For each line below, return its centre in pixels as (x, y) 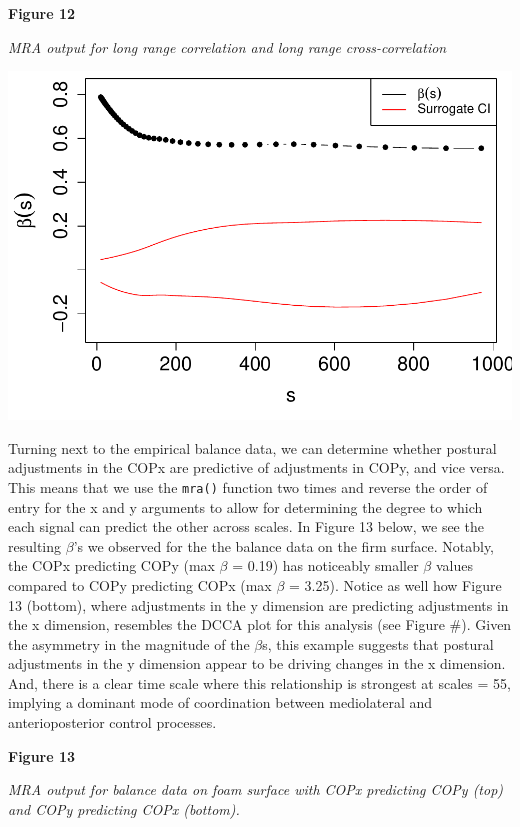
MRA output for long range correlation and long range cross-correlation (227, 46)
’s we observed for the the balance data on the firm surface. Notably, (284, 545)
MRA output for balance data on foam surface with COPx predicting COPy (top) (256, 789)
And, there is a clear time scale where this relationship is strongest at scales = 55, (259, 682)
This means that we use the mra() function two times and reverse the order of (248, 486)
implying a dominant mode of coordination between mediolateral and (220, 702)
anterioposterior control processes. (112, 722)
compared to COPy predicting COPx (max (140, 584)
